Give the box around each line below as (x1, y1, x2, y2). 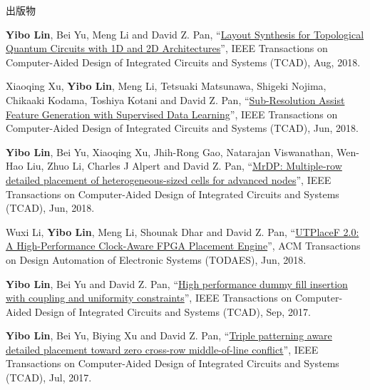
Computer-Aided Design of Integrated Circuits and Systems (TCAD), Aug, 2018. (6, 54, 361, 69)
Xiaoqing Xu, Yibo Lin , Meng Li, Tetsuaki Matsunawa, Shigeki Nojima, (6, 78, 327, 93)
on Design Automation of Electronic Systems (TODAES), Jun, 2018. (6, 252, 307, 267)
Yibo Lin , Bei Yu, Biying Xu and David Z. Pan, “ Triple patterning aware (6, 328, 332, 343)
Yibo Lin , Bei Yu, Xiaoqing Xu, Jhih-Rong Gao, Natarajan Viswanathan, (6, 144, 334, 159)
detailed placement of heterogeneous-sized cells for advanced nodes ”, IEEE (6, 172, 332, 187)
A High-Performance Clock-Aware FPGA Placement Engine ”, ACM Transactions (6, 238, 361, 253)
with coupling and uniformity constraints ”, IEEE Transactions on (6, 290, 292, 305)
